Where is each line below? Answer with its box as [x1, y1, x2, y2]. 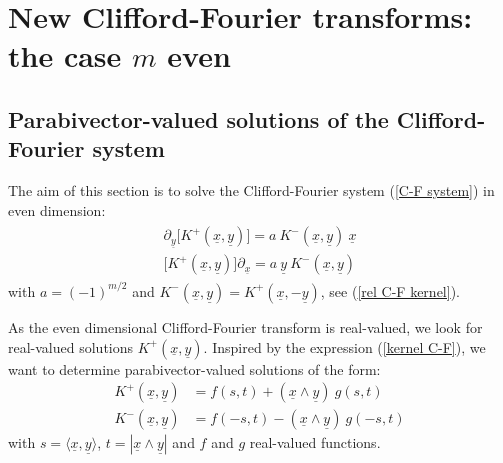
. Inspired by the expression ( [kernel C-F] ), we [203, 336, 486, 357]
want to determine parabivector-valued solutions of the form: [8, 358, 381, 379]
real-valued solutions [8, 336, 134, 357]
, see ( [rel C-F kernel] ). [320, 280, 460, 301]
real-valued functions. [249, 432, 381, 453]
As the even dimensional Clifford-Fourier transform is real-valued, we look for [8, 316, 483, 337]
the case [8, 35, 122, 76]
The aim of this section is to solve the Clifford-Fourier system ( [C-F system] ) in [8, 180, 495, 201]
